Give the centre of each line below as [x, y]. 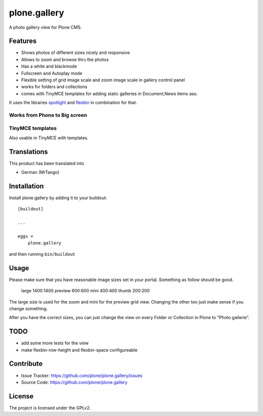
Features [23, 41]
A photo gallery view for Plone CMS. [46, 27]
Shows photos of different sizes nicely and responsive [75, 53]
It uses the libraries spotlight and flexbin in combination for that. [73, 103]
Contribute [26, 364]
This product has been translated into [47, 163]
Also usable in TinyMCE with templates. [49, 138]
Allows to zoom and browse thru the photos [65, 59]
